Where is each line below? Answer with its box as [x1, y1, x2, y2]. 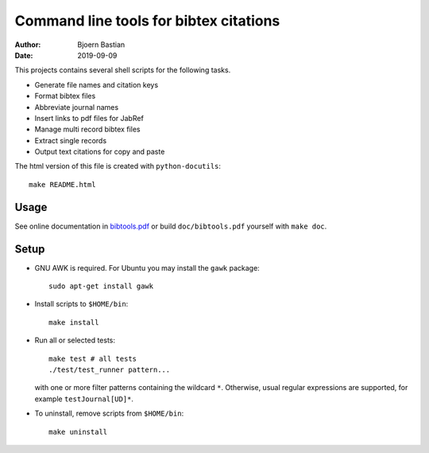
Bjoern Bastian [77, 40, 126, 49]
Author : [14, 40, 41, 49]
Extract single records [34, 135, 107, 145]
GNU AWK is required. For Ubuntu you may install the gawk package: [34, 263, 260, 272]
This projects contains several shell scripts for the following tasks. [14, 65, 231, 75]
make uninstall [48, 427, 108, 436]
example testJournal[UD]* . [34, 394, 134, 404]
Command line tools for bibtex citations [14, 12, 280, 29]
